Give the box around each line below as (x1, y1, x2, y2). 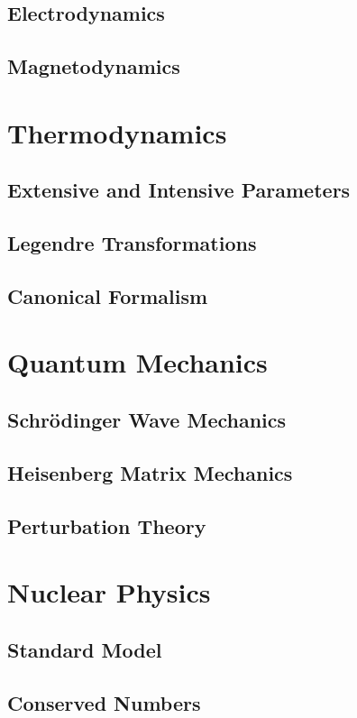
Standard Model (7, 635, 162, 663)
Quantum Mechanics (7, 344, 268, 381)
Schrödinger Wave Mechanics (7, 406, 287, 434)
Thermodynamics (7, 114, 227, 151)
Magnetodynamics (7, 52, 180, 80)
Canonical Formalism (7, 281, 208, 309)
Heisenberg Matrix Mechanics (7, 458, 293, 486)
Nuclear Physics (7, 574, 211, 611)
